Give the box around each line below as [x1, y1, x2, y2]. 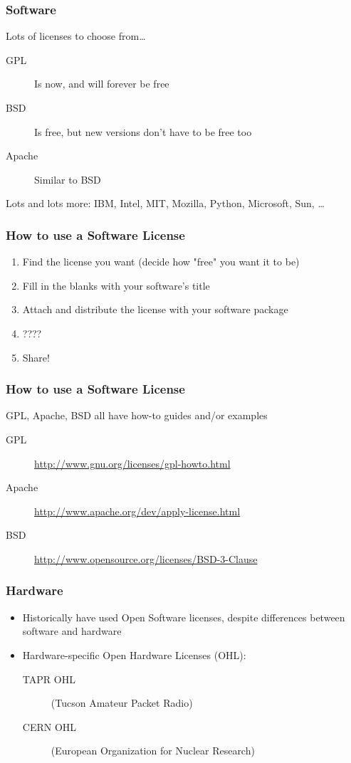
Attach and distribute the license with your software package [22, 302, 288, 317]
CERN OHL [22, 719, 77, 734]
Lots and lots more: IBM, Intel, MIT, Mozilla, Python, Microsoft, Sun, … [6, 196, 325, 211]
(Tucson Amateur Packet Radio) [51, 695, 193, 710]
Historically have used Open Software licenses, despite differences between [22, 609, 345, 624]
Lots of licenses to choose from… [6, 28, 146, 43]
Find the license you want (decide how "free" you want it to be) [22, 254, 300, 269]
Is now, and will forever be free [34, 76, 169, 91]
